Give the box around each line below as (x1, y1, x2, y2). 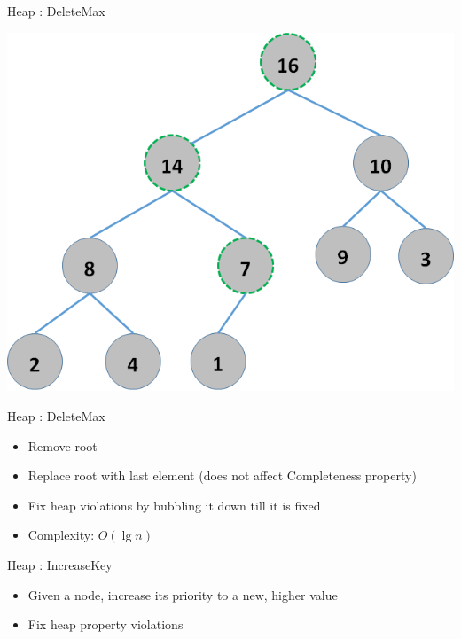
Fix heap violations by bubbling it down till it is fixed (27, 495, 321, 514)
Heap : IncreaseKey (7, 556, 113, 574)
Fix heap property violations (27, 615, 184, 634)
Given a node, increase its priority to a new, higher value (27, 585, 338, 604)
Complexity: (27, 526, 95, 544)
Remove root (27, 436, 98, 455)
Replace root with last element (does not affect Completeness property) (27, 466, 417, 485)
